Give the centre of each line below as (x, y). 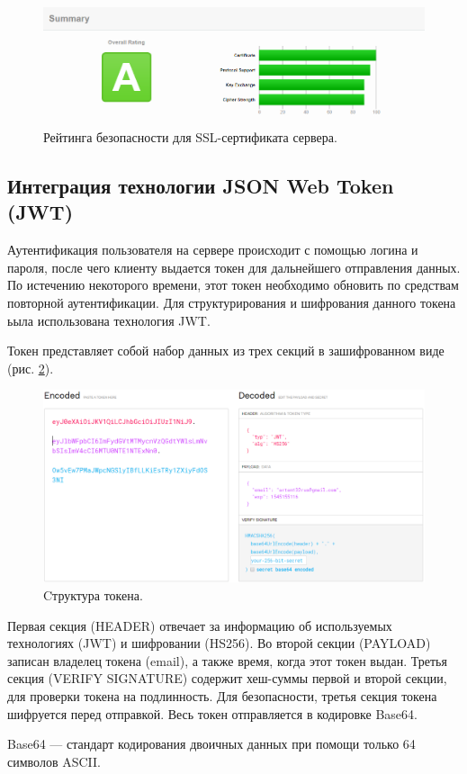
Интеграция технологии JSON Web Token (201, 185)
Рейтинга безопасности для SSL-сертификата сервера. (190, 136)
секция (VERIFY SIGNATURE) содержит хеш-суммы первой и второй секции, (227, 678)
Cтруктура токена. (93, 594)
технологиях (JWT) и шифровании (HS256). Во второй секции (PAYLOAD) (219, 643)
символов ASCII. (54, 761)
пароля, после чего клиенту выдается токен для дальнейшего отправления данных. (234, 267)
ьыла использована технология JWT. (109, 320)
